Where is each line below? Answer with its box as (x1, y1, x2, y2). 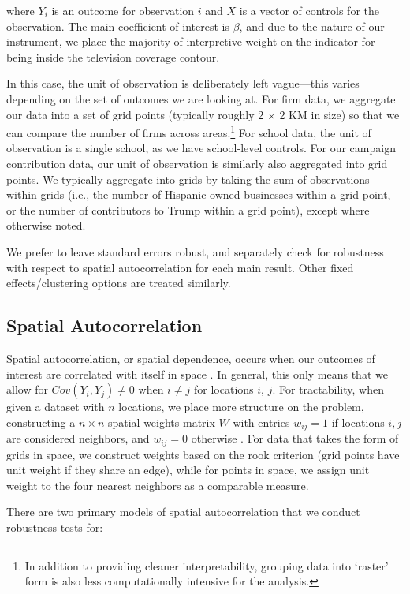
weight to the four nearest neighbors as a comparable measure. (6, 476, 309, 493)
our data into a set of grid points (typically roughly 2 (6, 106, 264, 122)
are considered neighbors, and (6, 430, 150, 446)
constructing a (6, 413, 76, 430)
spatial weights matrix (107, 413, 215, 430)
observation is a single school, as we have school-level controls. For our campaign (6, 140, 396, 156)
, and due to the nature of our (239, 17, 385, 34)
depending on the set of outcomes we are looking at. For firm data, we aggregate (6, 90, 396, 106)
